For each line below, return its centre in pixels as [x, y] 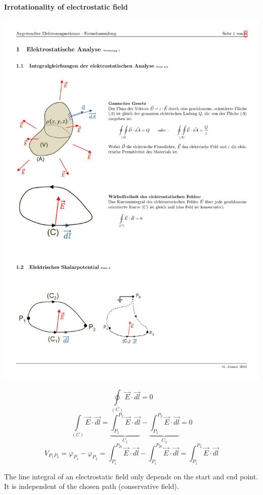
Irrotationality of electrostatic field [66, 7]
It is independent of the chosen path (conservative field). [92, 486]
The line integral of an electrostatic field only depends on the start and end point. [131, 476]
